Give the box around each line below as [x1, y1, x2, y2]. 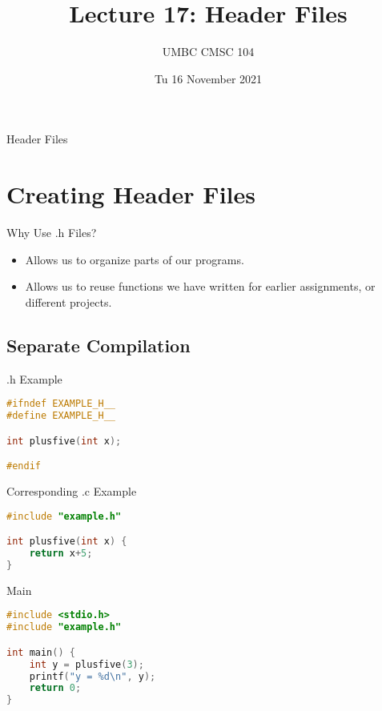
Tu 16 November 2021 [154, 70, 263, 86]
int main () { [6, 646, 75, 658]
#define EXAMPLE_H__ [6, 410, 116, 422]
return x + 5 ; [29, 548, 93, 560]
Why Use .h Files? [6, 224, 97, 241]
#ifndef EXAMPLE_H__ [6, 398, 116, 410]
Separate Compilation [6, 332, 191, 357]
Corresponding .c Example [6, 483, 137, 500]
